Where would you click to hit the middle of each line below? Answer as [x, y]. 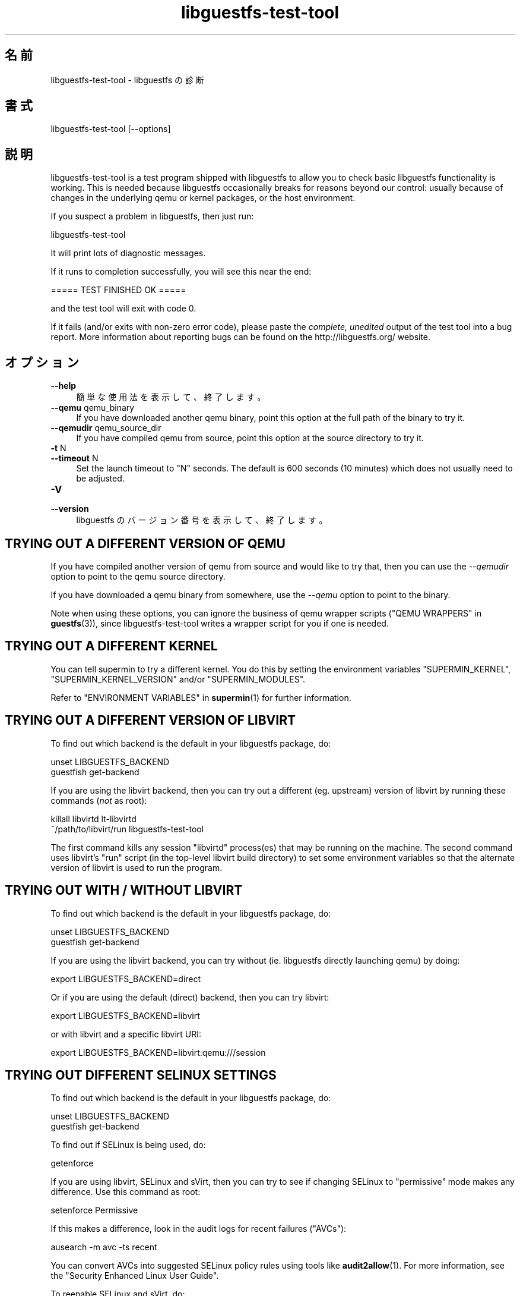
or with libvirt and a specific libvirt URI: [126, 1034]
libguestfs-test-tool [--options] [111, 129]
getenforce [72, 1163]
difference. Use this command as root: [126, 1192]
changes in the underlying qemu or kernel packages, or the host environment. [203, 198]
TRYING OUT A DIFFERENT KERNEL [111, 646]
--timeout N [74, 458]
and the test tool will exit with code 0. [123, 309]
